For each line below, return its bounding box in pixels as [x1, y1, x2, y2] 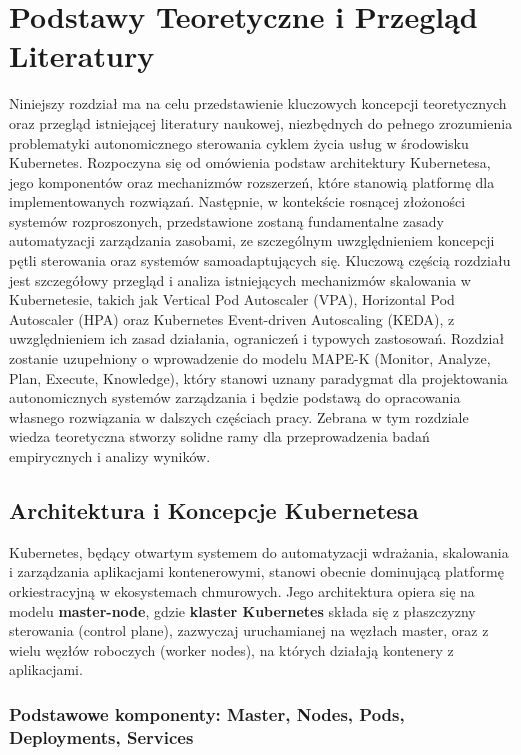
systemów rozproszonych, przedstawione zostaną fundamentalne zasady [9, 210, 444, 231]
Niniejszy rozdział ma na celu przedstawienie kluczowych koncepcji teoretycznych [9, 93, 507, 114]
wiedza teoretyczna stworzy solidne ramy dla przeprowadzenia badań [9, 426, 430, 447]
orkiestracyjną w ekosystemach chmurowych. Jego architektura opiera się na [9, 580, 475, 601]
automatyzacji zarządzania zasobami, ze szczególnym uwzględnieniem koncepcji [9, 230, 495, 251]
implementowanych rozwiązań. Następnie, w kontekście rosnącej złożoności [9, 191, 466, 212]
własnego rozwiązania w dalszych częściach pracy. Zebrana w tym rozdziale [9, 406, 469, 427]
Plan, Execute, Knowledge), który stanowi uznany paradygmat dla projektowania [9, 367, 508, 388]
